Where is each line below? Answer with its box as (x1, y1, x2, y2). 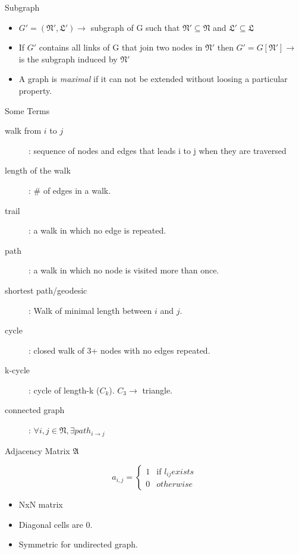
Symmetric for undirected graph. (18, 538, 138, 550)
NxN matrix (18, 498, 63, 511)
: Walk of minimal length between (29, 304, 152, 316)
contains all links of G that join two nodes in (39, 41, 203, 53)
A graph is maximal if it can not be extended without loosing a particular (18, 73, 288, 85)
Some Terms (5, 104, 50, 117)
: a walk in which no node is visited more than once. (29, 264, 219, 276)
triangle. (142, 383, 173, 396)
